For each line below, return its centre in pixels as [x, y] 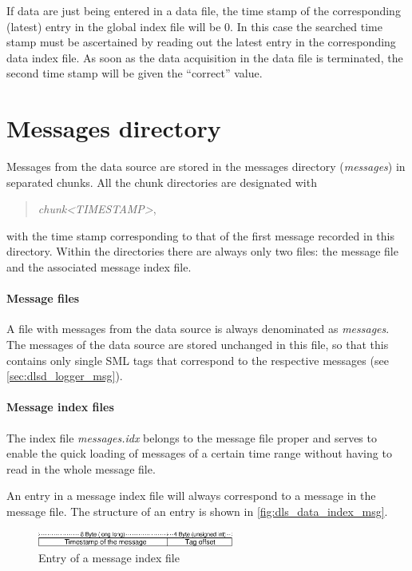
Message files [43, 298]
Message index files [60, 407]
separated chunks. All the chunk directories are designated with [162, 182]
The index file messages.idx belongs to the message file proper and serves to [192, 437]
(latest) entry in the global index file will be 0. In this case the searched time [194, 26]
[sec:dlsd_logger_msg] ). [65, 376]
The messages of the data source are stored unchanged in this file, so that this [198, 345]
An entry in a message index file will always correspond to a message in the [191, 496]
